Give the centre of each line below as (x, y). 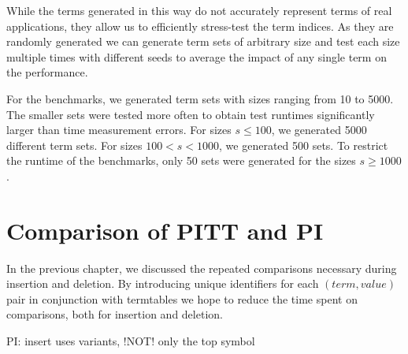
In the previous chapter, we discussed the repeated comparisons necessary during (202, 268)
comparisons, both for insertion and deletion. (115, 314)
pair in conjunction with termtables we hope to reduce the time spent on (182, 298)
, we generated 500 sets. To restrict (304, 145)
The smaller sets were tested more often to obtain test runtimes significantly (191, 114)
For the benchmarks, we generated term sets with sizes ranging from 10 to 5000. (200, 98)
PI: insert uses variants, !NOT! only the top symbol (131, 341)
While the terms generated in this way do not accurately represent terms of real (199, 10)
